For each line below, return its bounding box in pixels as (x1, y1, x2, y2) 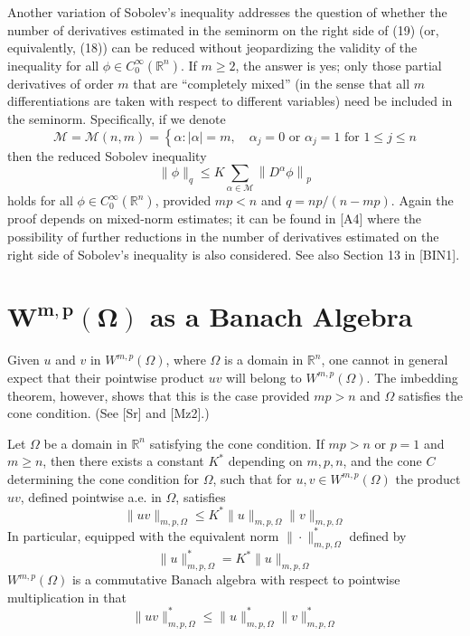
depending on (228, 451, 303, 470)
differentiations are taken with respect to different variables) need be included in (7, 91, 453, 110)
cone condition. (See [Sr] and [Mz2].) (7, 403, 210, 422)
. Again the (390, 191, 454, 210)
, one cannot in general (321, 350, 448, 369)
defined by (349, 526, 407, 545)
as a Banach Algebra (149, 298, 413, 335)
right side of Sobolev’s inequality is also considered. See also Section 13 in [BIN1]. (7, 244, 460, 263)
